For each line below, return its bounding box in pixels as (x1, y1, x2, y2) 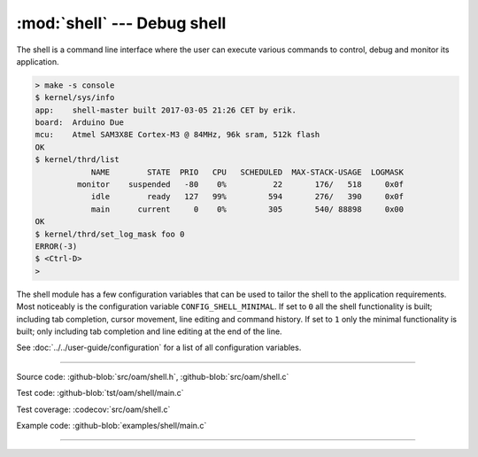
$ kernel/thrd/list (35, 155, 119, 165)
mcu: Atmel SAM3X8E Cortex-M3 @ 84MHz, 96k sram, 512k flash (35, 129, 320, 140)
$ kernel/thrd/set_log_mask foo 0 (35, 228, 185, 239)
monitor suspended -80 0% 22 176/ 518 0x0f (76, 180, 405, 190)
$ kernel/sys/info (35, 93, 115, 103)
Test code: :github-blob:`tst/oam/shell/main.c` (16, 388, 184, 399)
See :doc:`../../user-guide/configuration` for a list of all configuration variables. (16, 342, 302, 353)
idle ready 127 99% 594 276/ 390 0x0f (90, 191, 405, 202)
